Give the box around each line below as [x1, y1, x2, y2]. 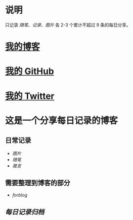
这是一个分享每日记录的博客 [5, 115, 118, 126]
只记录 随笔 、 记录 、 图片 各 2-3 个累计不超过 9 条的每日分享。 [5, 22, 131, 28]
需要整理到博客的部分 [5, 178, 70, 187]
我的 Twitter [5, 90, 54, 102]
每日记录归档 [5, 208, 44, 216]
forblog [12, 192, 28, 198]
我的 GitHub [5, 66, 54, 77]
